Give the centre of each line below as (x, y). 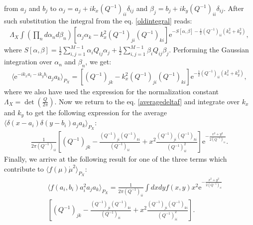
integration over (28, 62)
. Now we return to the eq (94, 101)
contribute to (24, 168)
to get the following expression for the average (96, 112)
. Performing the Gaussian (209, 50)
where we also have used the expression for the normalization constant (112, 92)
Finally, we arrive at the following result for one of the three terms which (116, 159)
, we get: (98, 62)
